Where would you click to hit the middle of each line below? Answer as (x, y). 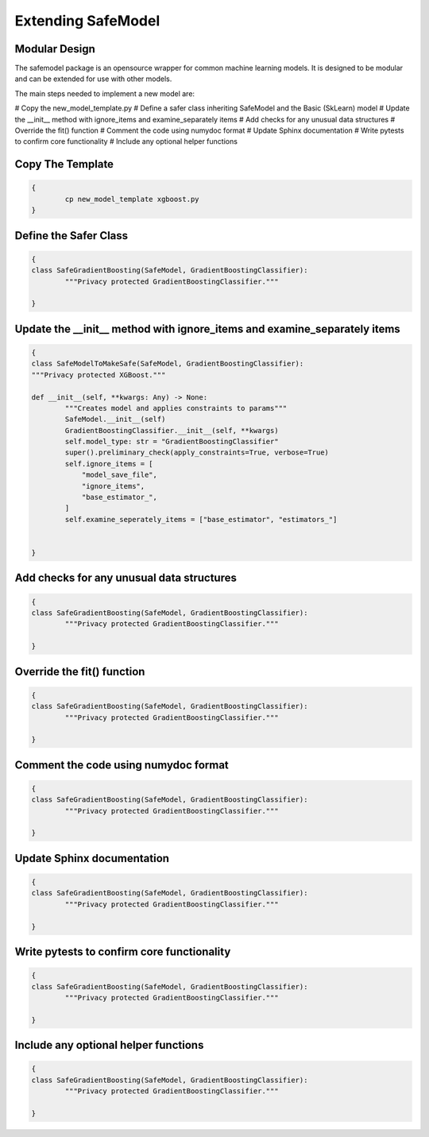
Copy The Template (64, 164)
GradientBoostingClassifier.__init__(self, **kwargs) (172, 430)
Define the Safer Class (71, 236)
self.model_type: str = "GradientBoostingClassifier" (172, 442)
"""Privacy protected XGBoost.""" (99, 375)
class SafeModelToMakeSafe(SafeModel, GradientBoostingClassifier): (168, 364)
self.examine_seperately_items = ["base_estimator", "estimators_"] (201, 519)
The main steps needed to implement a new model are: (104, 93)
